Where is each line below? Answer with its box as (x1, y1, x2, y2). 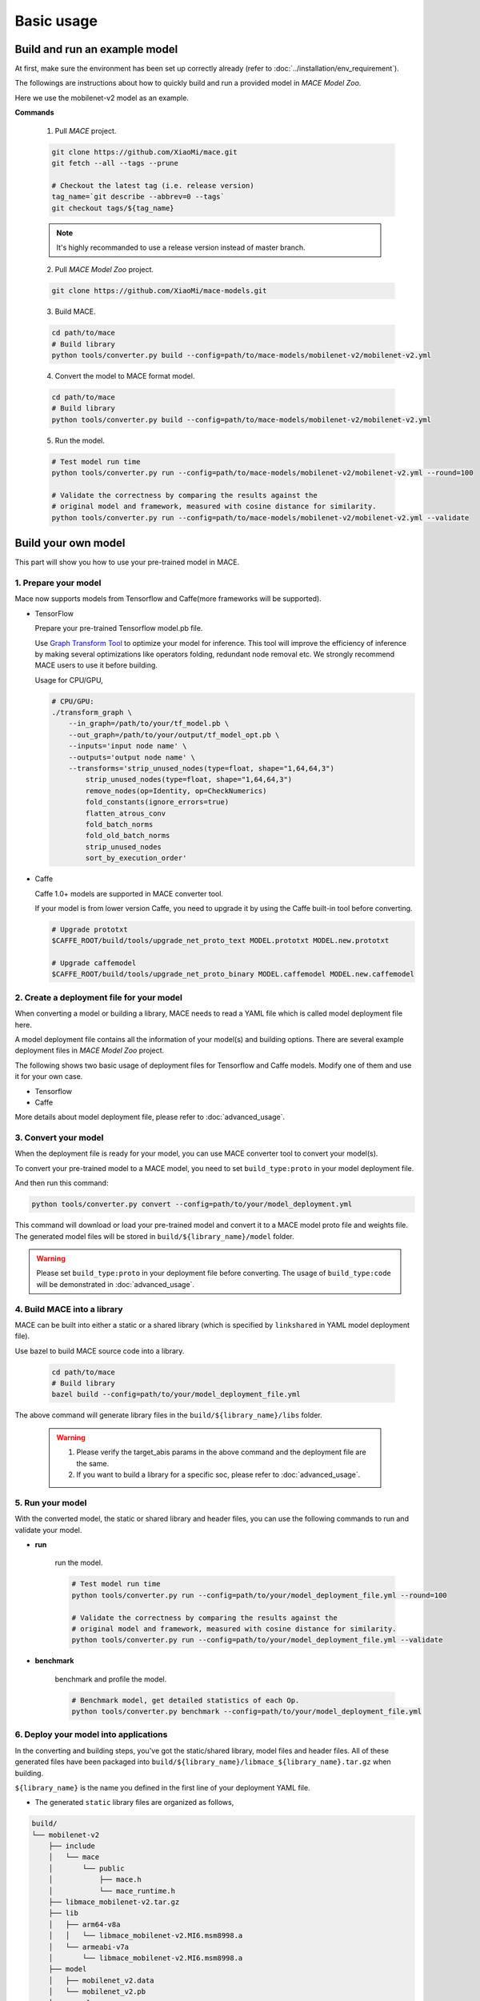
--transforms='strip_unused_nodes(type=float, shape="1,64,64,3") (68, 764, 335, 773)
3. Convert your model (14, 1133, 104, 1144)
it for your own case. (14, 1072, 83, 1081)
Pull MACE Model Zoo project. (54, 265, 154, 275)
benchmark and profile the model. (54, 1674, 167, 1684)
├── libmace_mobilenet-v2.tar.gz (48, 1898, 180, 1907)
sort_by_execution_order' (85, 853, 187, 863)
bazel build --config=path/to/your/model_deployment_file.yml (51, 1389, 301, 1399)
